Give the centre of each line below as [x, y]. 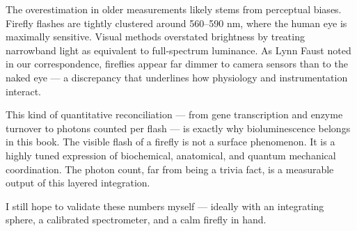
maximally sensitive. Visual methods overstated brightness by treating [155, 37]
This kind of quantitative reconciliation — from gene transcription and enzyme [174, 114]
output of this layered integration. [78, 183]
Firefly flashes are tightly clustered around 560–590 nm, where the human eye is [176, 23]
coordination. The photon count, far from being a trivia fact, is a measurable [170, 169]
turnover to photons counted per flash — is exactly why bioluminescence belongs [178, 128]
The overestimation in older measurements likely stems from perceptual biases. [174, 9]
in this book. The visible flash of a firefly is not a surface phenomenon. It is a [170, 142]
